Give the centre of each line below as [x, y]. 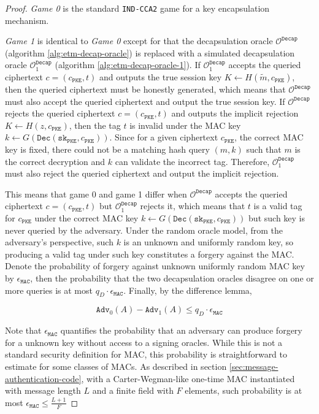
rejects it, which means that [193, 206]
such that [264, 149]
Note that [23, 330]
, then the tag [95, 125]
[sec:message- [254, 366]
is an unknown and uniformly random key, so [208, 242]
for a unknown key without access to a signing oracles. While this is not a [144, 342]
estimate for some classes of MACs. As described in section [116, 366]
